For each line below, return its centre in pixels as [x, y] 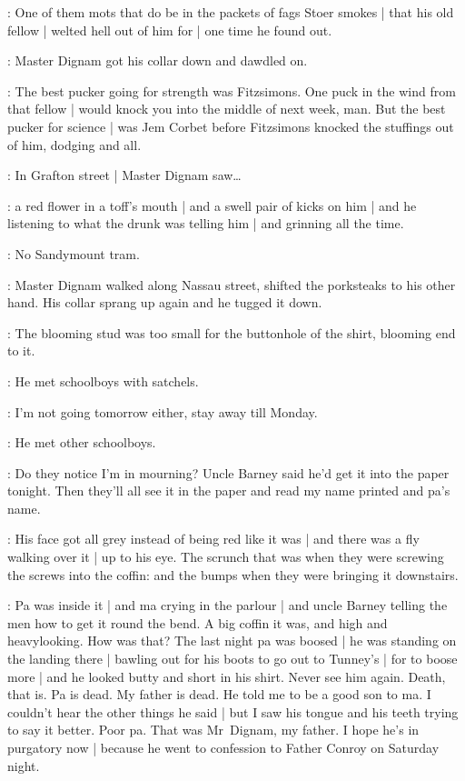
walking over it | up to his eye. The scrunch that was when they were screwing [226, 557]
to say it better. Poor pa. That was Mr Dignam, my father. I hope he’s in [213, 730]
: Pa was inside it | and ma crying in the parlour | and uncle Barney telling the [228, 605]
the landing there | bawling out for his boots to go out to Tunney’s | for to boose [232, 659]
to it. [21, 350]
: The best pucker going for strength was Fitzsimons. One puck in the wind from [232, 90]
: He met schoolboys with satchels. [103, 380]
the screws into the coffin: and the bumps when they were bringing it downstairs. [233, 574]
